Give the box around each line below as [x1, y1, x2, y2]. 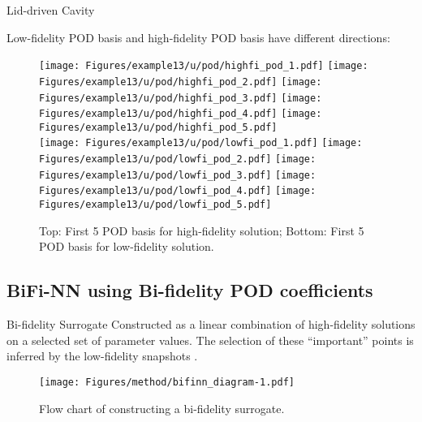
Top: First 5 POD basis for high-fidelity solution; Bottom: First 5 [39, 222, 364, 239]
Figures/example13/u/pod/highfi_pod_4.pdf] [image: [39, 108, 322, 120]
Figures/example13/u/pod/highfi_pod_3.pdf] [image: [39, 92, 322, 104]
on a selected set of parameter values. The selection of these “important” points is [6, 331, 414, 348]
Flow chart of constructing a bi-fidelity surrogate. [39, 399, 285, 416]
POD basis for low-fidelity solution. [39, 238, 214, 255]
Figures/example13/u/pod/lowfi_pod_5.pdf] [39, 199, 272, 211]
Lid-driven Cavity [6, 2, 95, 18]
